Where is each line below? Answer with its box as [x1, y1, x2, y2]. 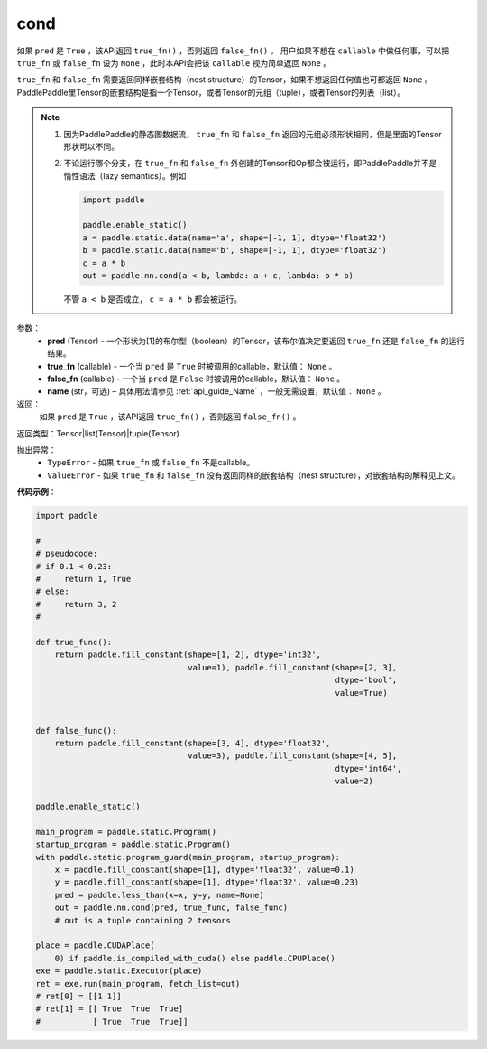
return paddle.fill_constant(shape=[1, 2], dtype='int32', [54, 650, 322, 660]
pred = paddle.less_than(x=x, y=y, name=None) [54, 890, 265, 900]
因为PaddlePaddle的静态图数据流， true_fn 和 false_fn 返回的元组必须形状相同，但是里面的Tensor [63, 128, 442, 139]
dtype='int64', [335, 763, 402, 773]
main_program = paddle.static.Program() [35, 827, 216, 837]
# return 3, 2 [35, 599, 117, 609]
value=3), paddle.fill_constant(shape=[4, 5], [188, 751, 398, 761]
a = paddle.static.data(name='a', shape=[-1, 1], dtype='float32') [82, 232, 388, 243]
